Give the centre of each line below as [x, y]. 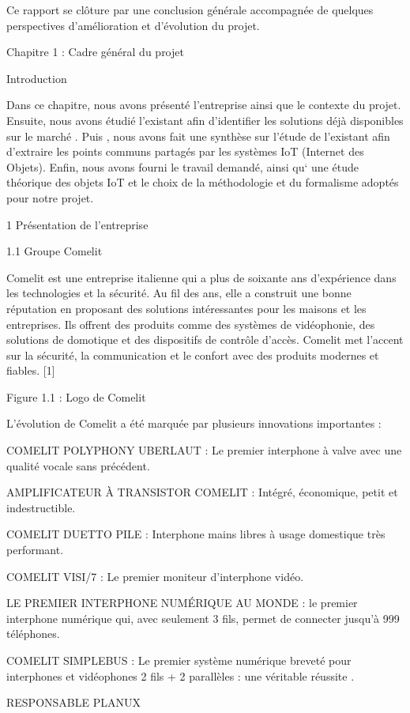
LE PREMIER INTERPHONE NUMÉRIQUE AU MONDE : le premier [182, 603]
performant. [35, 550]
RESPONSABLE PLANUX [73, 702]
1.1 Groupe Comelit [55, 251]
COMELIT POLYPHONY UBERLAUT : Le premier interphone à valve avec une [204, 450]
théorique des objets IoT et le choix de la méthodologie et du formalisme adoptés [203, 182]
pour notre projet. [50, 197]
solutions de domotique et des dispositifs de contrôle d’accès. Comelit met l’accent [205, 340]
